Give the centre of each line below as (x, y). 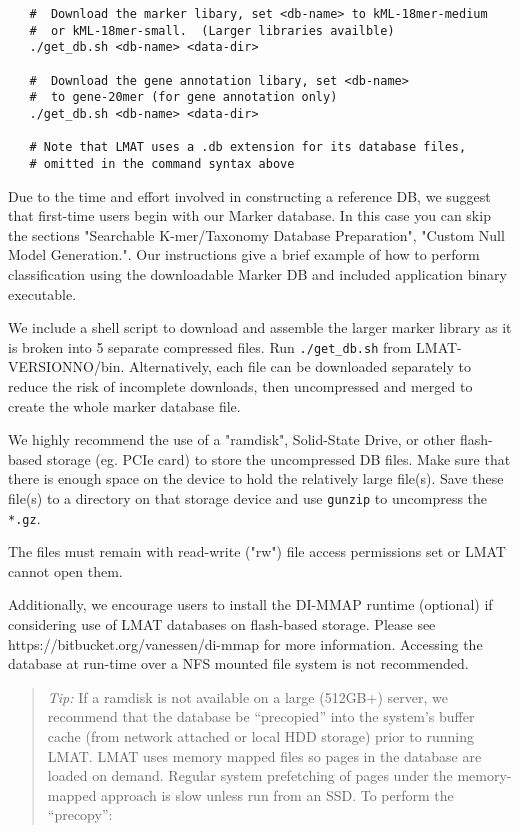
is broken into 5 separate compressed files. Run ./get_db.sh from (210, 346)
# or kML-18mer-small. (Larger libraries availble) (212, 30)
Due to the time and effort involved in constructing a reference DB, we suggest (249, 195)
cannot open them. (65, 570)
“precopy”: (80, 814)
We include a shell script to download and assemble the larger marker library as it (260, 327)
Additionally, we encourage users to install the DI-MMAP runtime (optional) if (250, 604)
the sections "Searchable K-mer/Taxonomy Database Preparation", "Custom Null (256, 234)
